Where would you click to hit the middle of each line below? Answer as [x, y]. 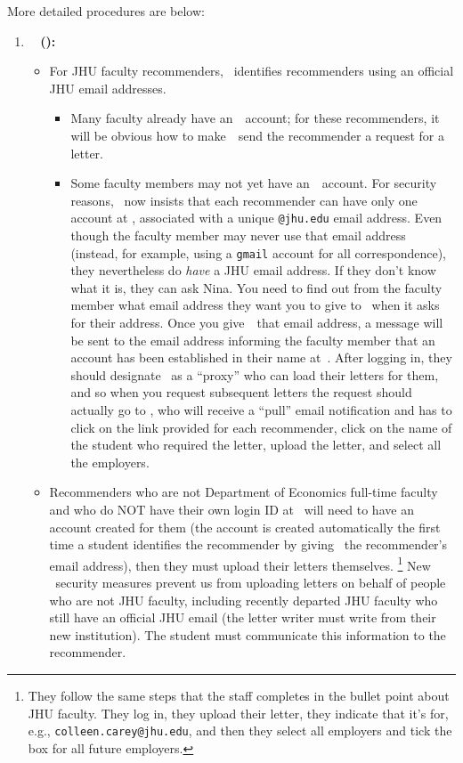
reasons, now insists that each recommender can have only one [244, 200]
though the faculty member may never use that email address [238, 235]
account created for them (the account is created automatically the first [245, 527]
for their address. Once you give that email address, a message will [257, 323]
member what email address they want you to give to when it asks [255, 305]
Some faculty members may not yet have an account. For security [254, 183]
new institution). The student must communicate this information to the [248, 634]
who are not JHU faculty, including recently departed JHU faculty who [244, 600]
